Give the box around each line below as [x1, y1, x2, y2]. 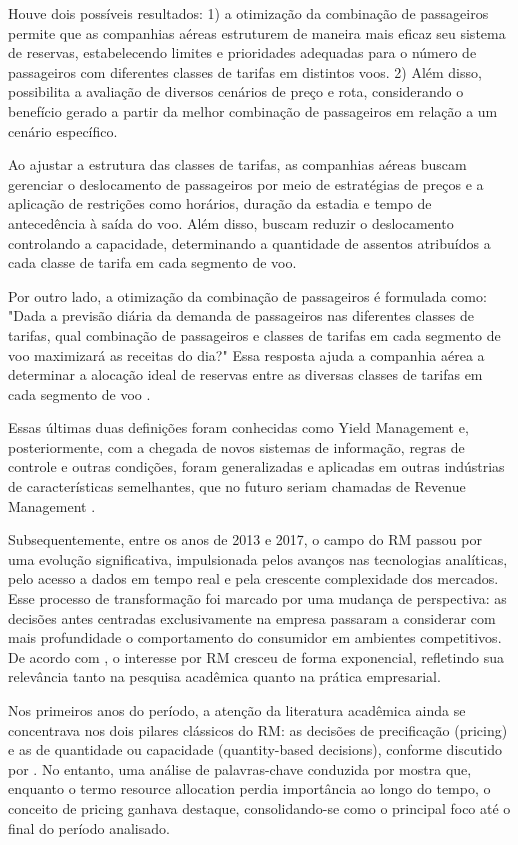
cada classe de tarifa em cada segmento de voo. [8, 252, 297, 273]
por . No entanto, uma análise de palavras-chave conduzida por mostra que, [8, 758, 472, 779]
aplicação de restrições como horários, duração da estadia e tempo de [8, 193, 432, 214]
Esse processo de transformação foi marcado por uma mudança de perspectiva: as [8, 588, 507, 609]
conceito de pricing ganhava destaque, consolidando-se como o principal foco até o [8, 797, 511, 818]
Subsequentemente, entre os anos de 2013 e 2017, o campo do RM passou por [8, 529, 482, 550]
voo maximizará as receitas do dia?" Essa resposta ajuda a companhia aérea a [8, 344, 485, 365]
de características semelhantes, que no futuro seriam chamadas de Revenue [8, 476, 466, 497]
